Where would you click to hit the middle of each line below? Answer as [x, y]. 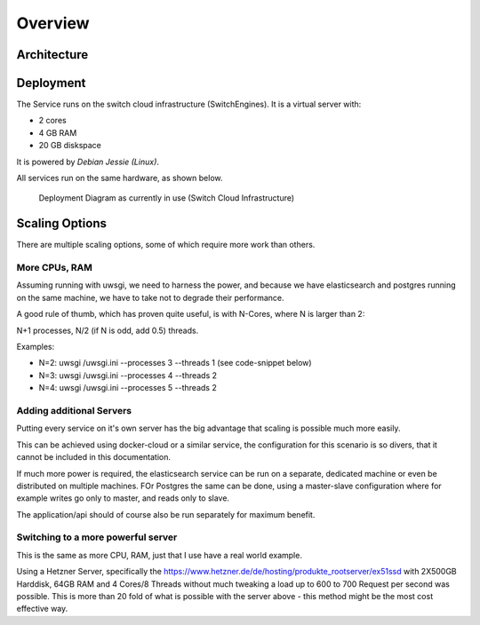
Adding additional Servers [74, 410]
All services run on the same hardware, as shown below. [120, 178]
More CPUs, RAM [55, 268]
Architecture [52, 55]
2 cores [52, 121]
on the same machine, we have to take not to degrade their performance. [150, 297]
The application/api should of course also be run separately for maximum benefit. [166, 514]
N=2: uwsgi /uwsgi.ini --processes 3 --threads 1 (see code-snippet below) [175, 363]
